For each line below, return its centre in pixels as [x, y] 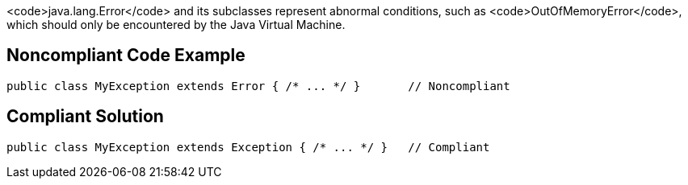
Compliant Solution [85, 117]
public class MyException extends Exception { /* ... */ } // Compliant [248, 147]
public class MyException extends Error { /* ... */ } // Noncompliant [258, 86]
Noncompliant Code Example [126, 55]
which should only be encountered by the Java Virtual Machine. [176, 25]
